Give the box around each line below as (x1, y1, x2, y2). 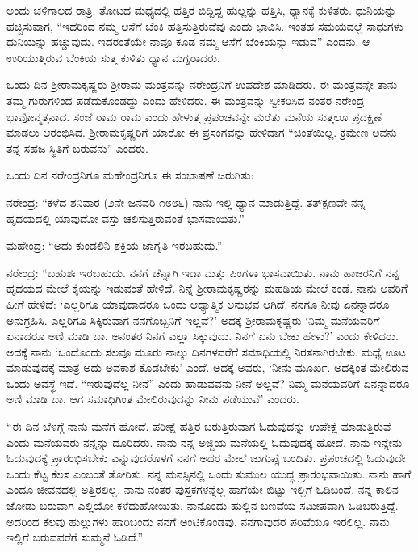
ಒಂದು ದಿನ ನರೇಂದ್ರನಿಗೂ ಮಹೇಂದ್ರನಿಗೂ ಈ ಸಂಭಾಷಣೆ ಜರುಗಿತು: (6, 166, 254, 183)
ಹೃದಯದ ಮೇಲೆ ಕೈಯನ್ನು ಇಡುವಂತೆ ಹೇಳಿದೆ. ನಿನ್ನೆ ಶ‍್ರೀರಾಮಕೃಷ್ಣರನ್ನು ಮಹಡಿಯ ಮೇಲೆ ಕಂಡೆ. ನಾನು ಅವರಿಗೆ (6, 280, 408, 297)
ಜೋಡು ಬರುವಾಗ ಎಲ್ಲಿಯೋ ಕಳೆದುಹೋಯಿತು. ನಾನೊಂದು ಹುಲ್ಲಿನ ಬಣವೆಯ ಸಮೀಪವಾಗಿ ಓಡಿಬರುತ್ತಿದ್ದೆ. (6, 497, 399, 514)
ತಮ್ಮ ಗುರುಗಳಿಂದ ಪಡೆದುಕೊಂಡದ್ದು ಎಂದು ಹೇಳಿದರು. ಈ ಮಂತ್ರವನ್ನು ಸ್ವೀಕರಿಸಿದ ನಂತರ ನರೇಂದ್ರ (6, 91, 365, 108)
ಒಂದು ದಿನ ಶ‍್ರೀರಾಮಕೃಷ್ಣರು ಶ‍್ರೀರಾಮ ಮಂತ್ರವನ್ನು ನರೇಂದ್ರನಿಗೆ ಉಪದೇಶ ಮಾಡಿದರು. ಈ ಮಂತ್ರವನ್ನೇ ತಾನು (6, 76, 398, 93)
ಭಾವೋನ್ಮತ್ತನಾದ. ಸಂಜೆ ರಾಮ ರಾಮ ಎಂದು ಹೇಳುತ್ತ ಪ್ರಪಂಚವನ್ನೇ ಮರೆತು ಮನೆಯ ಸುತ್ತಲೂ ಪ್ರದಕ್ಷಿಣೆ (6, 107, 382, 124)
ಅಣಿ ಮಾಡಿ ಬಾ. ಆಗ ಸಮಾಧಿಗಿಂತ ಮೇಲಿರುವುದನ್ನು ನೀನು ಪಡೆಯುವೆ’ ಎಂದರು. (6, 390, 299, 407)
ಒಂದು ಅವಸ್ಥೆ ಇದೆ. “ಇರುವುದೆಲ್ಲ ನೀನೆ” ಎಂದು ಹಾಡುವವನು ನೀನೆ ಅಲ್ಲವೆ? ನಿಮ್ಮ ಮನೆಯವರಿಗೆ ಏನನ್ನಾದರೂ (6, 374, 410, 391)
